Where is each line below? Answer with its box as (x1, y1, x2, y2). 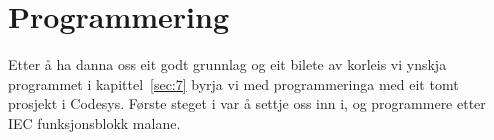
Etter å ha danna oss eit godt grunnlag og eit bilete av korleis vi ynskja (8, 54, 447, 75)
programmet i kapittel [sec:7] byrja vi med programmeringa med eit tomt (8, 73, 459, 94)
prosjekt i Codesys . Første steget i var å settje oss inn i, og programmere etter (8, 93, 486, 114)
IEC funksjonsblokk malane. (8, 112, 181, 133)
